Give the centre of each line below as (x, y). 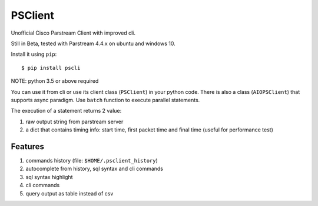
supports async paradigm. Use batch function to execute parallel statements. (105, 100)
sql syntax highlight (49, 177)
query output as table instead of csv (69, 193)
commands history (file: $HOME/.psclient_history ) (92, 160)
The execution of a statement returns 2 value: (66, 111)
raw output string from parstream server (74, 121)
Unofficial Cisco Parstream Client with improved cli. (73, 33)
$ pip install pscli (51, 68)
